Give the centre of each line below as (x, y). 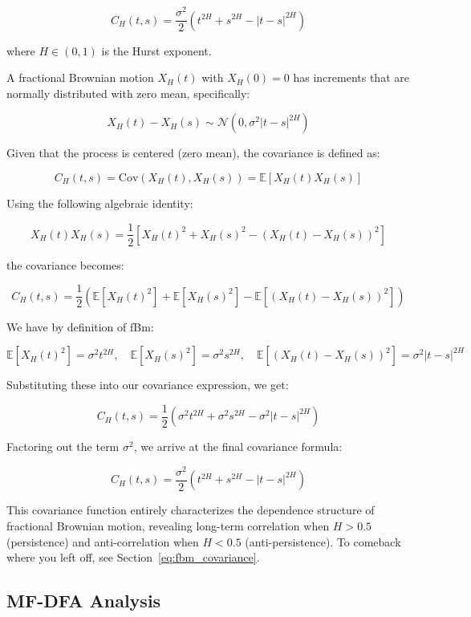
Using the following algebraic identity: (100, 203)
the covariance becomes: (65, 264)
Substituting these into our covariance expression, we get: (148, 385)
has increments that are (351, 77)
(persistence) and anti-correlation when (103, 541)
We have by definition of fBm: (80, 326)
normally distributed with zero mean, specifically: (128, 93)
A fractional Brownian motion (80, 77)
